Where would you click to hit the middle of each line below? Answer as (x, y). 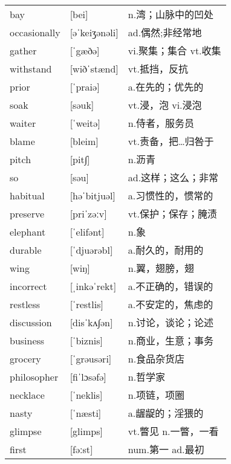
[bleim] (84, 141)
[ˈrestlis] (86, 304)
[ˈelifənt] (87, 231)
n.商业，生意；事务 (171, 341)
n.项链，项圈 (156, 395)
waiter (23, 123)
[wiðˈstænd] (94, 68)
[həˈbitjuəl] (93, 195)
